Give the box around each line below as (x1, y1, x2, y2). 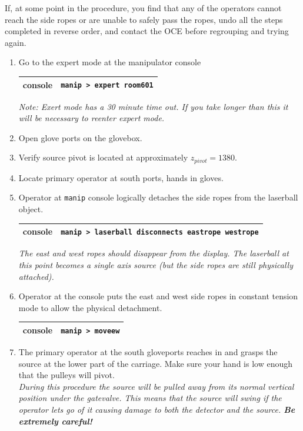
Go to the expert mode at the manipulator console (18, 56, 201, 68)
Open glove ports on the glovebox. (18, 131, 142, 143)
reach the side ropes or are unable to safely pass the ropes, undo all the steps (5, 13, 283, 25)
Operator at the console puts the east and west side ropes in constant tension (18, 290, 298, 302)
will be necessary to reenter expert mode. (18, 112, 165, 124)
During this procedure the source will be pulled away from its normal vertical (18, 380, 294, 392)
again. (5, 36, 26, 48)
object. (18, 203, 44, 215)
